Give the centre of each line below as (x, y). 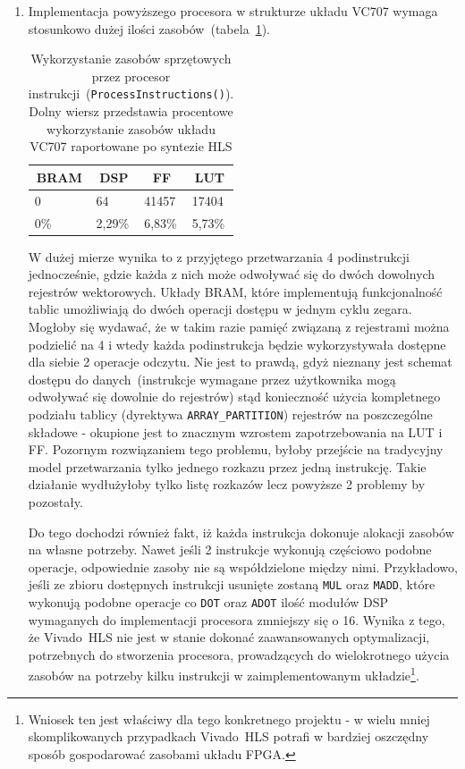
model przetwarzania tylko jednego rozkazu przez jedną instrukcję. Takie (227, 466)
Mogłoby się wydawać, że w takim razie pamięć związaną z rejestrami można (239, 326)
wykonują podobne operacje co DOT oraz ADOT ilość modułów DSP (208, 602)
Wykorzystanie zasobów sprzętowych (131, 59)
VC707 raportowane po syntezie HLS (131, 146)
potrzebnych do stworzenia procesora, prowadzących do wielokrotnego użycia (239, 654)
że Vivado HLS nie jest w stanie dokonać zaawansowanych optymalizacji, (229, 637)
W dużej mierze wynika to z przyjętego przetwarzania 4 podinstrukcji (219, 256)
